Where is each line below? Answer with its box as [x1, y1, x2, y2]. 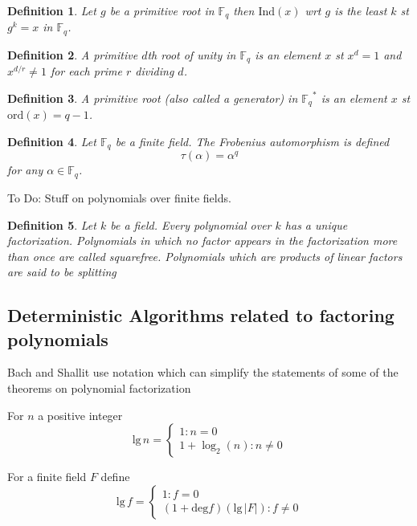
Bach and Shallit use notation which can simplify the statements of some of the [7, 364, 399, 381]
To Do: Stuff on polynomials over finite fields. [7, 189, 231, 206]
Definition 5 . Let [7, 216, 96, 233]
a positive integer [38, 406, 123, 423]
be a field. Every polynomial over [110, 216, 272, 233]
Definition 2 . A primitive [7, 46, 138, 63]
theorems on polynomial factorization [7, 380, 191, 397]
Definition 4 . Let [7, 133, 96, 149]
